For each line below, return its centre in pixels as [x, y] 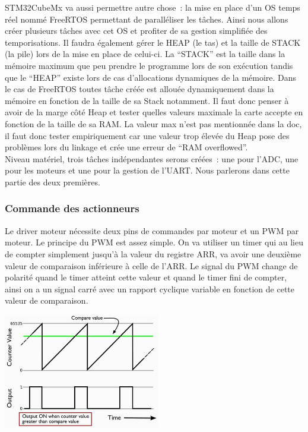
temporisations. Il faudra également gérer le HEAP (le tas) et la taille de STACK [153, 42]
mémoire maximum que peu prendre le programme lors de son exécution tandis [149, 65]
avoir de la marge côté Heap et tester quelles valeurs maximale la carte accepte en [154, 112]
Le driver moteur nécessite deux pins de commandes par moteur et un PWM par [152, 230]
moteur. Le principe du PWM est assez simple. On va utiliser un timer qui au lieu [154, 242]
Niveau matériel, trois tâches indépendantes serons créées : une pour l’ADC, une [152, 158]
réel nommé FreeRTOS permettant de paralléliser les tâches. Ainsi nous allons [147, 19]
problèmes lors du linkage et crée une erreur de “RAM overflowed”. [126, 147]
